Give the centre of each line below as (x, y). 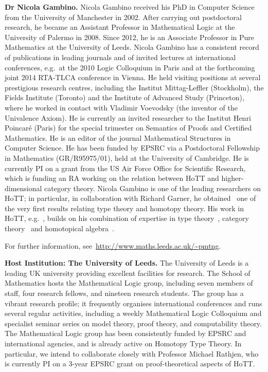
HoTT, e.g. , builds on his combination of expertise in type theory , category (127, 218)
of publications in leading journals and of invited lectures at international (120, 57)
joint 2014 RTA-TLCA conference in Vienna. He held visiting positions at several (133, 77)
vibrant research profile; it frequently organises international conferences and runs (133, 303)
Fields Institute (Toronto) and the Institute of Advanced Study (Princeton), (124, 97)
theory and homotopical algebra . (59, 228)
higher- (233, 178)
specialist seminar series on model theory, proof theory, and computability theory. (133, 323)
